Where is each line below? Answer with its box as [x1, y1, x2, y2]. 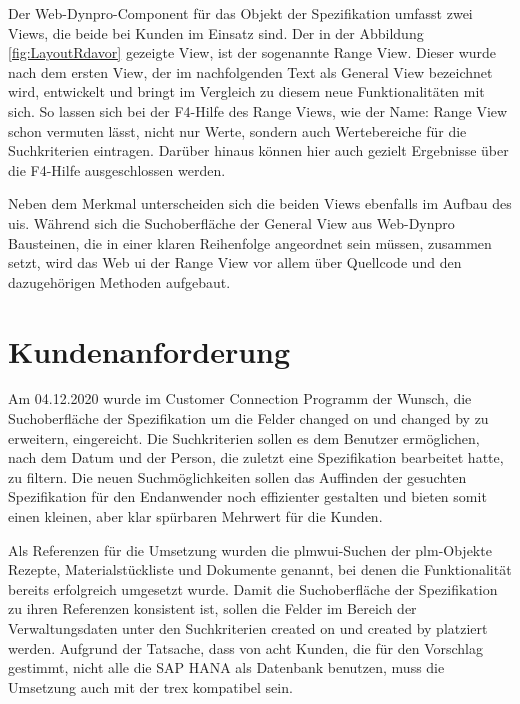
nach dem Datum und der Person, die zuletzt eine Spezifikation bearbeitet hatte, [8, 447, 504, 468]
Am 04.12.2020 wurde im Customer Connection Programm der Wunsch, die [8, 388, 472, 409]
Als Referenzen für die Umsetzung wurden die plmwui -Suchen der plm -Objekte [8, 539, 492, 560]
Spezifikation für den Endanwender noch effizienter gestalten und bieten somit [8, 486, 487, 507]
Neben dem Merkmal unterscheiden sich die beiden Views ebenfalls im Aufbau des [8, 193, 512, 214]
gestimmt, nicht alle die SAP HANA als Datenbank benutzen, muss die [8, 657, 445, 678]
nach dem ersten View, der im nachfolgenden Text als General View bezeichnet [8, 61, 493, 82]
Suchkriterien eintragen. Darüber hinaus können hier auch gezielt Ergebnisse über [8, 140, 509, 161]
